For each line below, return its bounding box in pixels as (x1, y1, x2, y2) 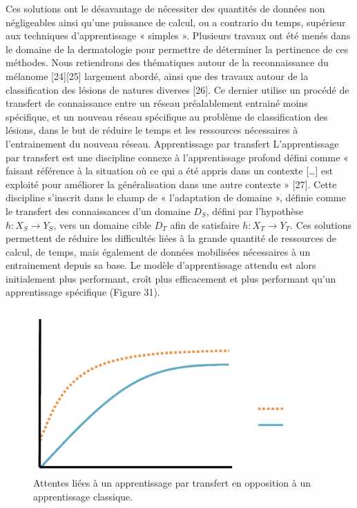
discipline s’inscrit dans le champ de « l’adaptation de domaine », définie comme (6, 190, 346, 205)
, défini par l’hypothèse (206, 203, 304, 218)
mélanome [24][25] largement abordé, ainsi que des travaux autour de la (6, 68, 309, 83)
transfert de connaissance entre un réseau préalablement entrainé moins (6, 96, 308, 110)
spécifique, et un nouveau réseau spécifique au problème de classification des (6, 109, 328, 123)
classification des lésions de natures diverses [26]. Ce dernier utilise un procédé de (6, 82, 349, 96)
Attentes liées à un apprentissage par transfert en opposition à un (33, 476, 311, 490)
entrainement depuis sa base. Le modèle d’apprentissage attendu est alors (6, 258, 316, 272)
